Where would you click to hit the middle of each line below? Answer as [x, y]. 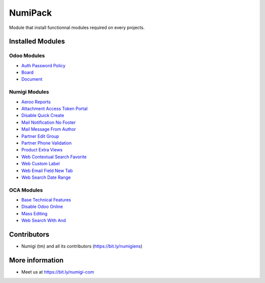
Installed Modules [37, 42]
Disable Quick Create [43, 115]
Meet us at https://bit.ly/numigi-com [58, 272]
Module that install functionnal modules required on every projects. [77, 28]
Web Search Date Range [46, 177]
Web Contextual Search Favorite [54, 157]
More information [36, 260]
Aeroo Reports [36, 102]
